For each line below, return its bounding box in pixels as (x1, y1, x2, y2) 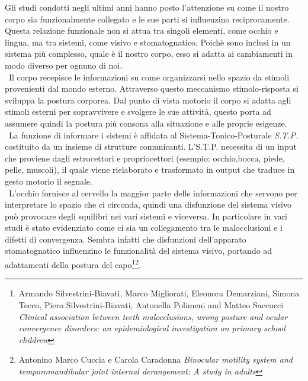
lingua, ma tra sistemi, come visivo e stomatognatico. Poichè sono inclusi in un (5, 35, 291, 48)
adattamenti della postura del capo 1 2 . (5, 257, 142, 270)
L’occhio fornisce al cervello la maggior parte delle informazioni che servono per (8, 186, 297, 199)
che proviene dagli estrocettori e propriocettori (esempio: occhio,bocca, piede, (5, 151, 285, 164)
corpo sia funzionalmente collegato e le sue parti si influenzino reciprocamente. (5, 12, 290, 25)
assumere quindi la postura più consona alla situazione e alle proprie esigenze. (5, 117, 287, 129)
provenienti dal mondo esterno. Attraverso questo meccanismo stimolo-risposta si (5, 82, 299, 95)
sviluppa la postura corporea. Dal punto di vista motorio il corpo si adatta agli (5, 93, 291, 106)
